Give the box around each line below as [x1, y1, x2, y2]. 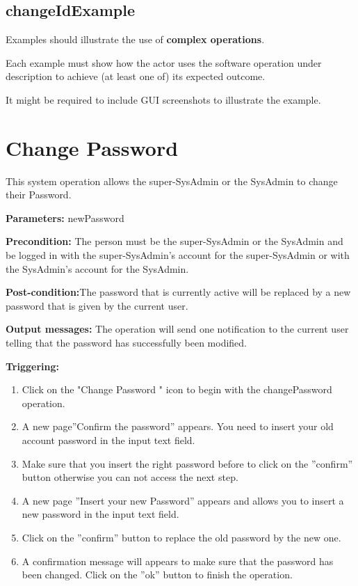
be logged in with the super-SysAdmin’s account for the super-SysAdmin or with [6, 248, 350, 262]
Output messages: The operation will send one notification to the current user [6, 322, 349, 336]
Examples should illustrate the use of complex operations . [6, 32, 265, 47]
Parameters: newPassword [6, 210, 124, 225]
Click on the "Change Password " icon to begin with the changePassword [22, 382, 332, 397]
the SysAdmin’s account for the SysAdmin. [6, 261, 189, 276]
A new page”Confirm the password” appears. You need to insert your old [22, 419, 334, 434]
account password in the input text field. [22, 433, 195, 448]
